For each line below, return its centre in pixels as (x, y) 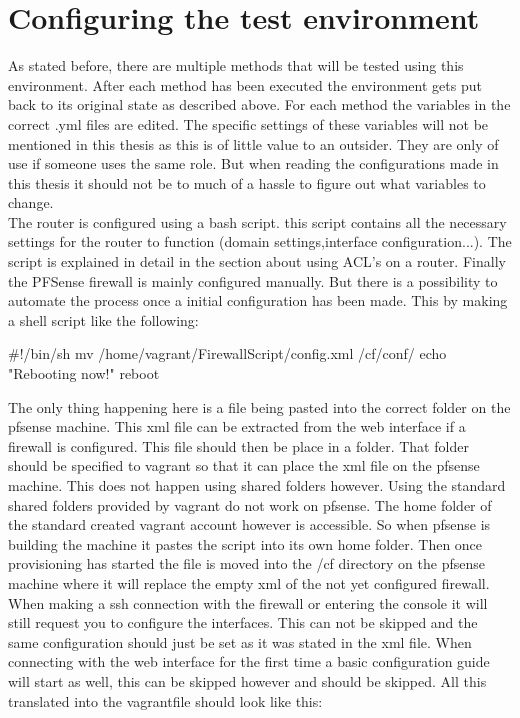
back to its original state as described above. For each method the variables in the (259, 104)
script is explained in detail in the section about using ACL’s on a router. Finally (257, 261)
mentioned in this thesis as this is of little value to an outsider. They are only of (253, 143)
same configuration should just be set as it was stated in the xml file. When (240, 641)
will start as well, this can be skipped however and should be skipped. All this (247, 680)
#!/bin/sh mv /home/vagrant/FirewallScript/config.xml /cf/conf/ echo (227, 353)
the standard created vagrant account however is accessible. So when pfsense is (249, 524)
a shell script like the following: (103, 319)
